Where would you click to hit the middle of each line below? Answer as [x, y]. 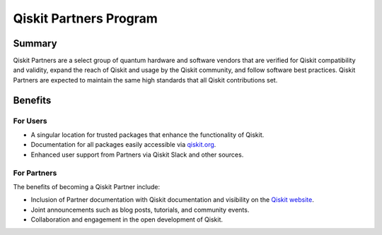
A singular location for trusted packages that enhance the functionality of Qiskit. [147, 135]
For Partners [35, 173]
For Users [30, 121]
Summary [35, 43]
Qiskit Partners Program [86, 18]
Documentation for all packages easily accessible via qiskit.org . [123, 145]
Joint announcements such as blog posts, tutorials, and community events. [140, 210]
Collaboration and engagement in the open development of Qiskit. [127, 219]
